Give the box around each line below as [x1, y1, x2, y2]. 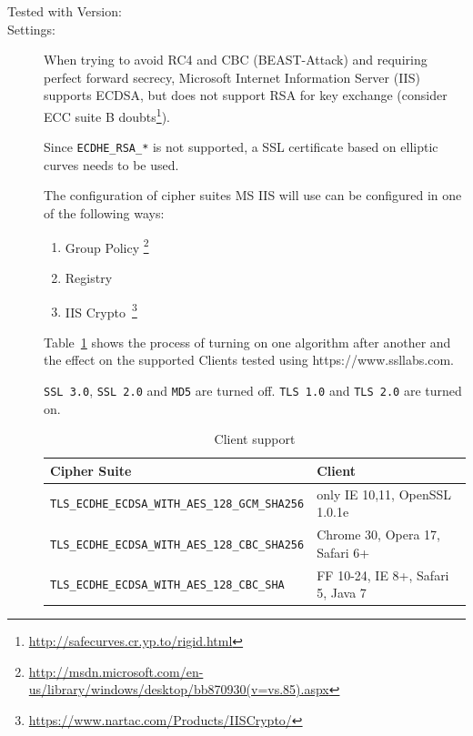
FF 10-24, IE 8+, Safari [317, 565, 449, 584]
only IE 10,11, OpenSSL [317, 484, 452, 503]
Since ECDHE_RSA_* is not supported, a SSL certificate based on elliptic [44, 137, 438, 156]
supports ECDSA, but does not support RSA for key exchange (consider [44, 86, 448, 105]
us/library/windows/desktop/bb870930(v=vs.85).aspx [28, 680, 329, 699]
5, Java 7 [317, 583, 367, 602]
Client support [214, 429, 296, 449]
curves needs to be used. [44, 155, 179, 174]
